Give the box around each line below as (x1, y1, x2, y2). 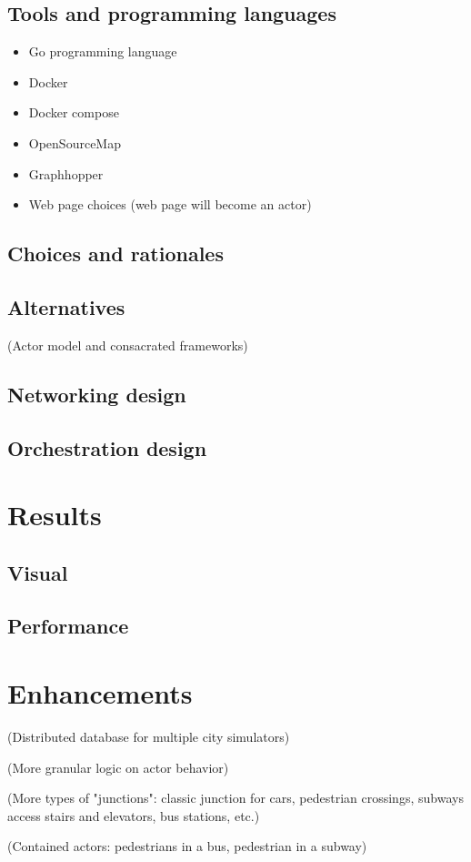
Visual (7, 558, 68, 586)
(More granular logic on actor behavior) (7, 757, 229, 776)
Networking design (7, 380, 186, 408)
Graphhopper (28, 164, 104, 183)
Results (7, 496, 102, 533)
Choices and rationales (7, 239, 224, 268)
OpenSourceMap (28, 133, 121, 152)
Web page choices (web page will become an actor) (28, 195, 312, 214)
